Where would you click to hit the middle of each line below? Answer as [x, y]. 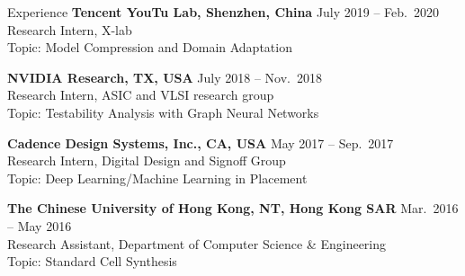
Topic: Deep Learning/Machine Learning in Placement [157, 178]
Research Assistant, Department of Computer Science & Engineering [197, 243]
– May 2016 [40, 225]
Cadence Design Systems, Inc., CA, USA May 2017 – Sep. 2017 [201, 142]
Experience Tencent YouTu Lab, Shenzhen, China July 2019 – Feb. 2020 [223, 12]
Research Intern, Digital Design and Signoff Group [147, 160]
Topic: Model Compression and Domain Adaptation [150, 47]
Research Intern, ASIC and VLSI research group [141, 95]
